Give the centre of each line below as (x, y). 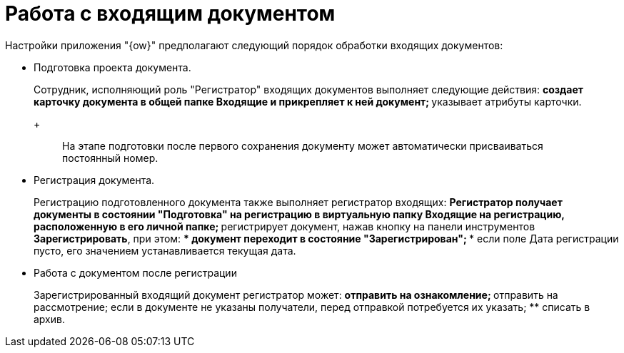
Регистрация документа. (94, 180)
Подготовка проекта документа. (112, 67)
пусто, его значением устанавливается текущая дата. (165, 250)
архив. (49, 319)
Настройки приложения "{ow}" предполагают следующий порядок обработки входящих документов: (254, 45)
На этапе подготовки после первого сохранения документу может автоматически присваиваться (303, 145)
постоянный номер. (110, 158)
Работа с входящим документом (170, 14)
